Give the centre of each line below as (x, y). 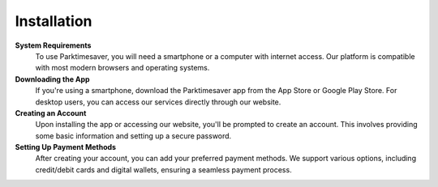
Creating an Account (51, 113)
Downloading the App (52, 79)
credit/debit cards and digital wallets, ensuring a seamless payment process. (163, 169)
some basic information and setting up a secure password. (133, 136)
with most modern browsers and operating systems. (122, 68)
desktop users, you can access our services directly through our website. (158, 102)
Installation (54, 21)
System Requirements (53, 45)
